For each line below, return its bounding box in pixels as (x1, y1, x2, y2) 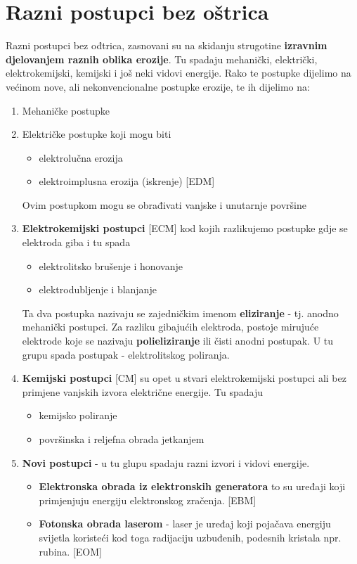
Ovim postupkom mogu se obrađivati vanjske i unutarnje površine (22, 197, 306, 212)
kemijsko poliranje (39, 408, 117, 423)
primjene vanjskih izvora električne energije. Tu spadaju (22, 384, 263, 399)
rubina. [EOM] (39, 544, 102, 558)
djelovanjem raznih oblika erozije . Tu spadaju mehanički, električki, (6, 51, 318, 66)
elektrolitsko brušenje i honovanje (39, 258, 183, 273)
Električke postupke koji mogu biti (22, 127, 171, 141)
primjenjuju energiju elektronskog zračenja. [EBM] (39, 492, 257, 507)
